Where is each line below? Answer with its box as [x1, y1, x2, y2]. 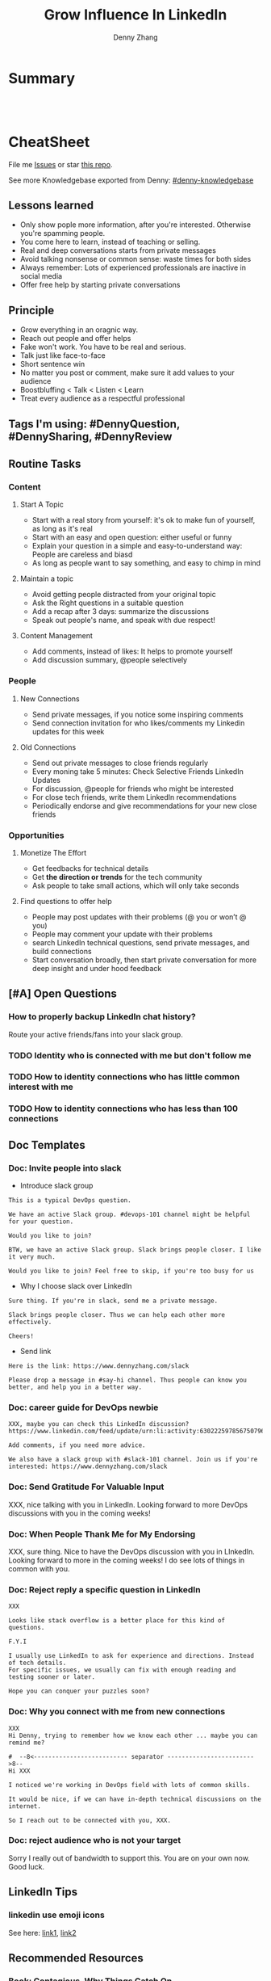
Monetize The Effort [19, 847, 87, 857]
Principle [8, 303, 55, 317]
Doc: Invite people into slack [8, 1162, 123, 1173]
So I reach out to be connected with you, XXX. [8, 1816, 172, 1824]
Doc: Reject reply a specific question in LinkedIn [8, 1584, 201, 1595]
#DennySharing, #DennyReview [8, 430, 173, 444]
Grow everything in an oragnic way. [19, 325, 139, 334]
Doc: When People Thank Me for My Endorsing [8, 1529, 196, 1540]
